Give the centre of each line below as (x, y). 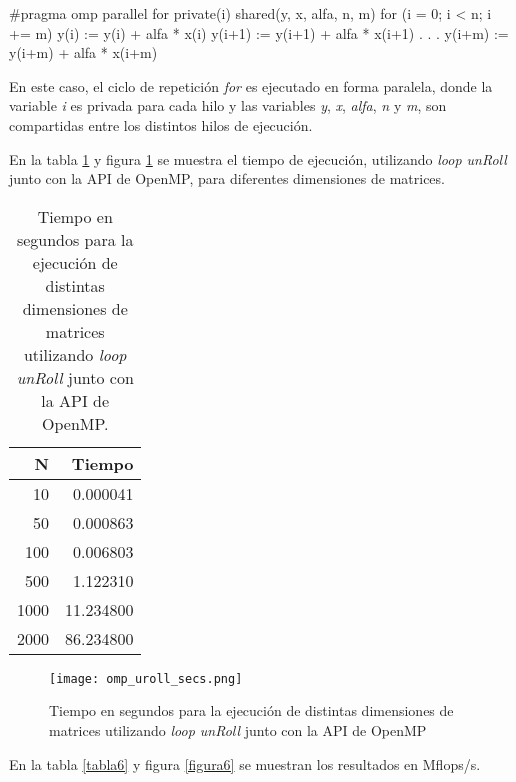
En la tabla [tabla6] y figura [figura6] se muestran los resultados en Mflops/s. (245, 763)
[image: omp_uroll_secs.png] (146, 678)
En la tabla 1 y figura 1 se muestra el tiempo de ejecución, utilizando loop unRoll (258, 158)
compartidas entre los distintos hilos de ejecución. (161, 124)
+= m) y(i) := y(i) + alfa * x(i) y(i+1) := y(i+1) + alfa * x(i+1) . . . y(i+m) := (259, 32)
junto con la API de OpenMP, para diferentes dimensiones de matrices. (227, 178)
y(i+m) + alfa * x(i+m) (83, 52)
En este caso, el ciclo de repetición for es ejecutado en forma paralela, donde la (251, 85)
